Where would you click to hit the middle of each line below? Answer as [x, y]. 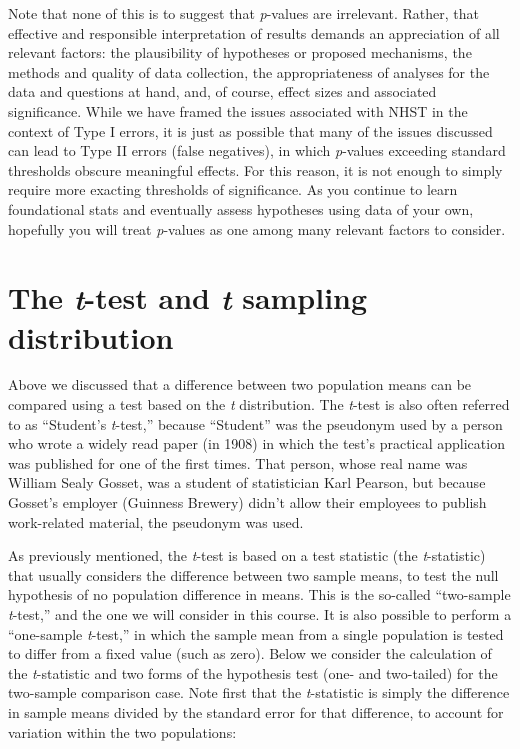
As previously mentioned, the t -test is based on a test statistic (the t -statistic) [247, 555]
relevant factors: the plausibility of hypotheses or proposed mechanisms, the [240, 52]
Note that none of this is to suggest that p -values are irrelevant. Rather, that [244, 13]
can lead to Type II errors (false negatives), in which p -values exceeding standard [257, 150]
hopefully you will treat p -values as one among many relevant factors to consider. [257, 228]
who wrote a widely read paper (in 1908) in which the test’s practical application [256, 443]
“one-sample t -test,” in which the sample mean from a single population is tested [256, 633]
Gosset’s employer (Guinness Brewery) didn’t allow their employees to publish [247, 502]
